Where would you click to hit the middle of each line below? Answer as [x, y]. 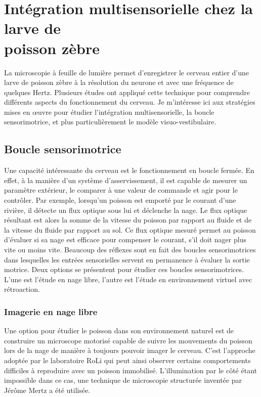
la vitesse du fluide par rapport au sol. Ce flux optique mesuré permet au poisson [130, 229]
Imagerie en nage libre [51, 311]
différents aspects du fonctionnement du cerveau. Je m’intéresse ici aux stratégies [130, 102]
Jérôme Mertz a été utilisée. [47, 390]
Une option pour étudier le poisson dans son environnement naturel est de [119, 330]
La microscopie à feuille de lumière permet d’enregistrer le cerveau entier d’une [127, 72]
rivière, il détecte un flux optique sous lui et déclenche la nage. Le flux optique [126, 210]
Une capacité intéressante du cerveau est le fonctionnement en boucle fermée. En [129, 170]
